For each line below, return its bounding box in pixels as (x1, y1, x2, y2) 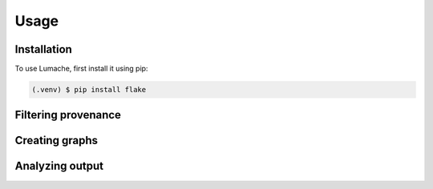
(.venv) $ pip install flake (31, 85, 147, 94)
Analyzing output (14, 159, 104, 173)
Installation (14, 42, 72, 56)
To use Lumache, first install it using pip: (14, 64, 148, 74)
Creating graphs (14, 134, 98, 147)
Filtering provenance (14, 108, 122, 122)
